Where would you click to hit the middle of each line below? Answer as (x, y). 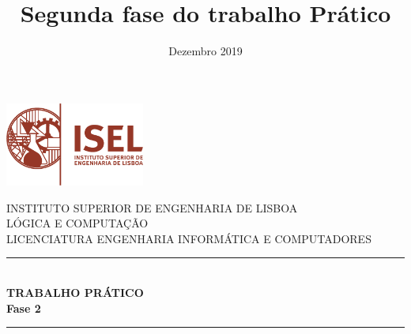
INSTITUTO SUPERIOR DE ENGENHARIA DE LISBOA (152, 207)
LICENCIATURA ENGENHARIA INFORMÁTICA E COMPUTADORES (189, 238)
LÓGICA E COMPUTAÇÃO (77, 223)
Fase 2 (24, 308)
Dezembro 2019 (205, 51)
